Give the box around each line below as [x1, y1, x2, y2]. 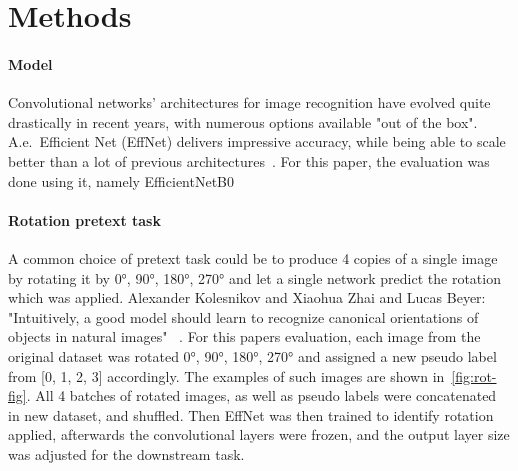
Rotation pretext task [8, 209, 161, 230]
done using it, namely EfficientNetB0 [8, 170, 235, 191]
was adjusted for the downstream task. [8, 443, 245, 464]
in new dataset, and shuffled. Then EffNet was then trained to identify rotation [8, 404, 494, 425]
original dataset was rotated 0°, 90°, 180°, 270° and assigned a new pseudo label [8, 345, 497, 366]
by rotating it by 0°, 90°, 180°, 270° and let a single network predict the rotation [8, 267, 501, 288]
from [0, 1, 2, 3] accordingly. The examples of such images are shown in [8, 365, 445, 386]
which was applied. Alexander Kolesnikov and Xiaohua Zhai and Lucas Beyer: [8, 287, 486, 308]
